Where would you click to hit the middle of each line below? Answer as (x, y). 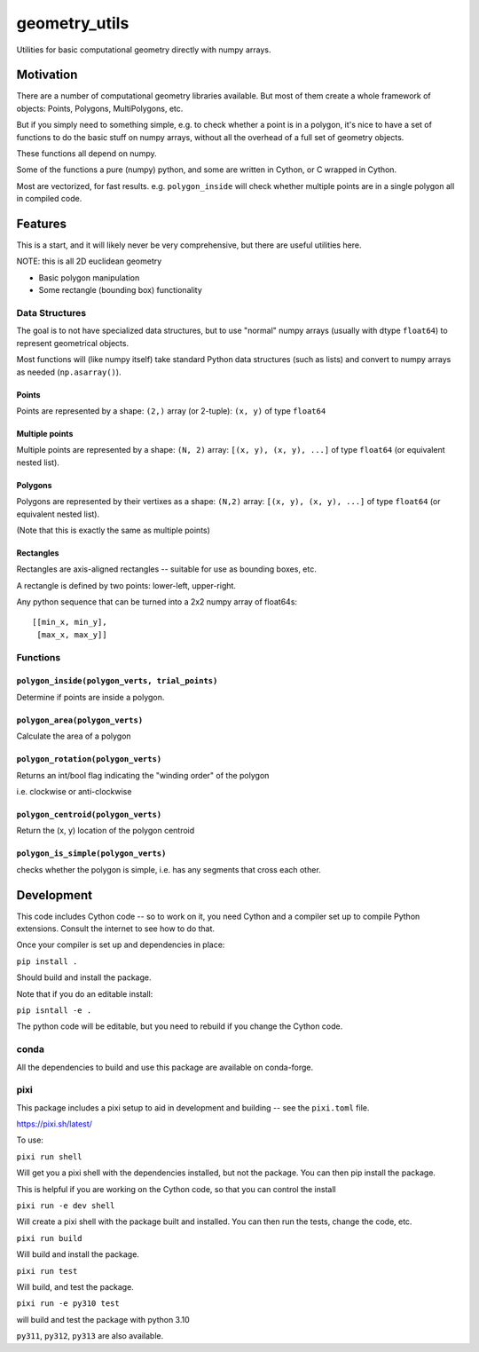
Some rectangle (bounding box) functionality (121, 290)
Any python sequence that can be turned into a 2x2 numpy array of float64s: (157, 602)
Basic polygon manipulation (89, 277)
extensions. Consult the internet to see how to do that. (116, 929)
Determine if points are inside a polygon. (90, 697)
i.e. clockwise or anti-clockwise (74, 791)
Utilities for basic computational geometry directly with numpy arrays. (144, 50)
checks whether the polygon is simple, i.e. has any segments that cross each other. (169, 869)
